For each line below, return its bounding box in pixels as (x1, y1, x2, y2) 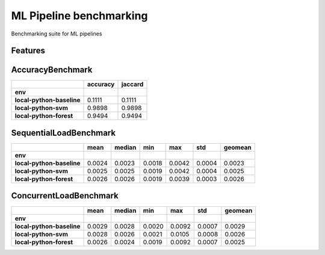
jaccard (121, 80, 144, 88)
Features (11, 46, 45, 56)
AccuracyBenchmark (11, 65, 93, 75)
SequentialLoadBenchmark (11, 127, 116, 138)
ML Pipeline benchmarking (11, 9, 148, 22)
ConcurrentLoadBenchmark (11, 191, 119, 201)
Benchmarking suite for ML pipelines (11, 30, 102, 37)
